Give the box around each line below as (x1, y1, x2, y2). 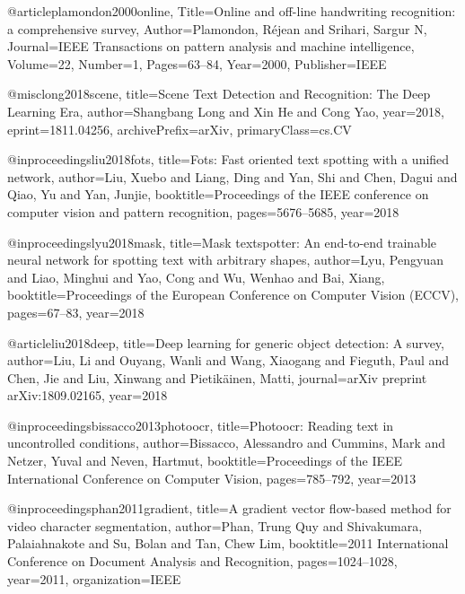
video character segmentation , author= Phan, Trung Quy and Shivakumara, (7, 516, 423, 535)
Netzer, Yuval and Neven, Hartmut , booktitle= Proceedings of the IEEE (7, 451, 403, 470)
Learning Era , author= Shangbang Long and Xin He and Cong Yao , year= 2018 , (7, 101, 444, 120)
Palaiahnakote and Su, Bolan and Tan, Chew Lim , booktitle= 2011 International (7, 534, 449, 553)
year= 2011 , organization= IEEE (7, 569, 181, 588)
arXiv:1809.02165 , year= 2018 (7, 386, 168, 405)
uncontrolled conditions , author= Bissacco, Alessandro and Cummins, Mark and (7, 433, 446, 452)
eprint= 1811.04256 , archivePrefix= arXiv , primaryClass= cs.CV (7, 119, 352, 138)
